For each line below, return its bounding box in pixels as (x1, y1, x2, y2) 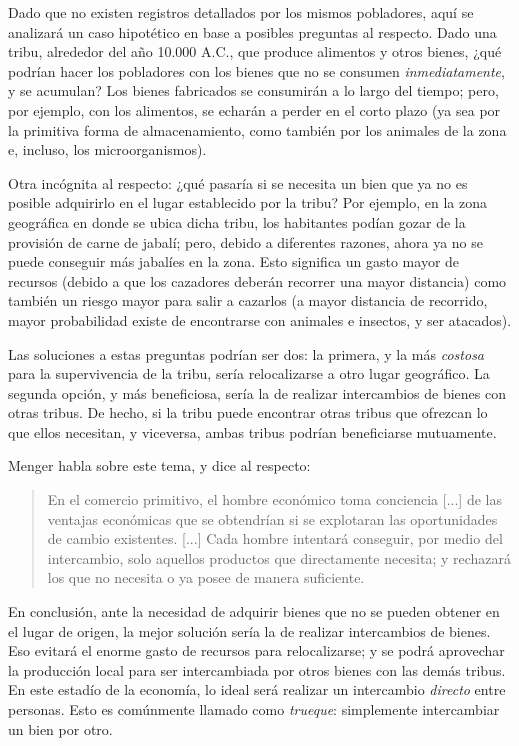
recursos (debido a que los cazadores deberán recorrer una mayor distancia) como (8, 270, 507, 291)
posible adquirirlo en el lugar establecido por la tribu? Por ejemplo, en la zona (8, 192, 487, 213)
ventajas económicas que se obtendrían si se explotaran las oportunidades (47, 508, 498, 529)
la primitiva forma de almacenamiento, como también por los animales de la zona (8, 119, 507, 140)
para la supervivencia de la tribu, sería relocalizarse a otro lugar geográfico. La (8, 363, 490, 384)
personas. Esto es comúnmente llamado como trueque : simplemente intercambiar (8, 699, 500, 719)
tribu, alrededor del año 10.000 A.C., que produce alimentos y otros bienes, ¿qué (8, 41, 502, 62)
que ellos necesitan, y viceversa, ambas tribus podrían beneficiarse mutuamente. (8, 421, 497, 442)
